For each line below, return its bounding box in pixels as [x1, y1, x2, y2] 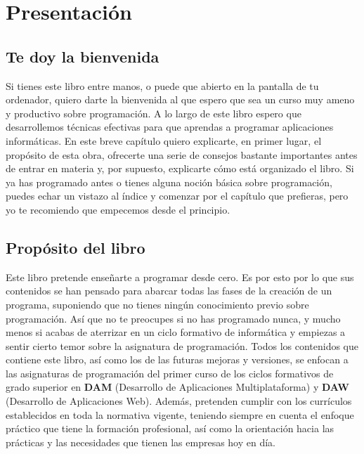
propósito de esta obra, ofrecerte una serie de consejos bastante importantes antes [6, 147, 358, 162]
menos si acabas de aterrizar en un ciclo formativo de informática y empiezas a [6, 325, 346, 339]
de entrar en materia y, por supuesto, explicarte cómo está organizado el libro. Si [6, 161, 354, 176]
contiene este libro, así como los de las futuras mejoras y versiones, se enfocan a [6, 352, 349, 367]
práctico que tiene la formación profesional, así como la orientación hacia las [6, 421, 334, 436]
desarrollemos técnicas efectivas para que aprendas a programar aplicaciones [6, 119, 334, 134]
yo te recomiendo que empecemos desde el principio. [6, 202, 230, 216]
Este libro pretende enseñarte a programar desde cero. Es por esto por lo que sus [6, 269, 354, 284]
